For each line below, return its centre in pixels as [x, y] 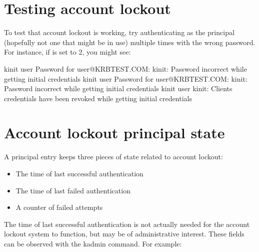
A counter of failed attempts [59, 207]
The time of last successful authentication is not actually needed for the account [127, 224]
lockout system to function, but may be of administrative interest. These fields [124, 234]
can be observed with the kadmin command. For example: [93, 243]
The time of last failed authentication [73, 190]
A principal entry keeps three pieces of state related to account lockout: [113, 157]
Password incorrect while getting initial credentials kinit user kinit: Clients [118, 88]
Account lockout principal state [114, 133]
